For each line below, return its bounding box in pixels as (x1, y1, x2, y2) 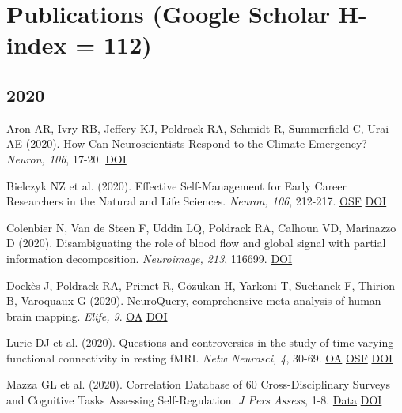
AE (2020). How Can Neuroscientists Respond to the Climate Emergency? (6, 135, 367, 152)
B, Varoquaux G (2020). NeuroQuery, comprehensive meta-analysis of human (6, 292, 381, 309)
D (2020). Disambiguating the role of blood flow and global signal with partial (6, 235, 386, 251)
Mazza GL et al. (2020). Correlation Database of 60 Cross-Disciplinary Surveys (6, 376, 391, 392)
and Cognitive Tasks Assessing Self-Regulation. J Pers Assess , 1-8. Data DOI (6, 392, 382, 408)
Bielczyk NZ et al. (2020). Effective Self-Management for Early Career (6, 177, 347, 193)
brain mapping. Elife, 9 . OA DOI (6, 307, 168, 324)
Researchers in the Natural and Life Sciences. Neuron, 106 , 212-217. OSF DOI (6, 193, 387, 209)
